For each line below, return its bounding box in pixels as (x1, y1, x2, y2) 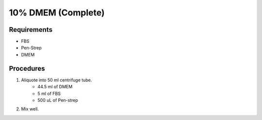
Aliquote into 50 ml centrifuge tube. (21, 77, 92, 83)
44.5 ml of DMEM (37, 84, 73, 90)
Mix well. (21, 106, 39, 112)
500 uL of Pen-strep (37, 97, 79, 103)
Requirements (9, 26, 53, 34)
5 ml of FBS (37, 91, 61, 96)
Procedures (9, 64, 46, 72)
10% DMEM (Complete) (9, 7, 105, 18)
